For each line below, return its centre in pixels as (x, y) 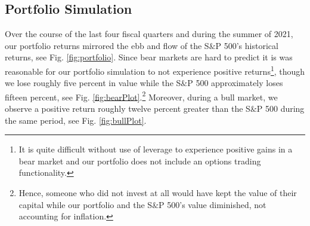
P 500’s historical (247, 45)
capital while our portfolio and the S (86, 204)
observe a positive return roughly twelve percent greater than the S (128, 109)
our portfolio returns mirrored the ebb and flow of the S (107, 45)
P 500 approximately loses (235, 83)
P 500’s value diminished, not (213, 204)
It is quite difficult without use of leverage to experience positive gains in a (156, 149)
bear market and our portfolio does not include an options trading (140, 161)
